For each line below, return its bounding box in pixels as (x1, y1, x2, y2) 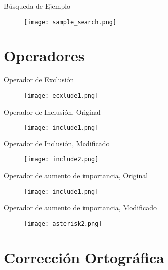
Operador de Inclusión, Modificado (4, 138, 110, 148)
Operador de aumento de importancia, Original (4, 170, 148, 181)
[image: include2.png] (24, 156, 99, 163)
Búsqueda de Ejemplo (4, 1, 71, 11)
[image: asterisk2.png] (24, 220, 102, 227)
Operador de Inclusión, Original (4, 106, 101, 117)
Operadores (4, 45, 84, 66)
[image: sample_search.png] (24, 18, 117, 26)
